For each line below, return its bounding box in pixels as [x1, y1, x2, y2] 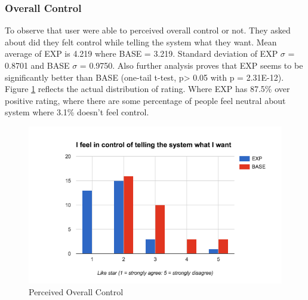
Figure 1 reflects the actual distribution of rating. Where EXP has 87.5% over [5, 82, 290, 95]
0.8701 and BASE [5, 59, 70, 71]
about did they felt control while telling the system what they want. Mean [5, 35, 277, 48]
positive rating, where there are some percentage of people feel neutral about [5, 94, 286, 106]
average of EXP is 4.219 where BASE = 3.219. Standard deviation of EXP [5, 47, 278, 60]
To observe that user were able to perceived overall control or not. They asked [5, 24, 291, 36]
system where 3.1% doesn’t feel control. [5, 106, 149, 118]
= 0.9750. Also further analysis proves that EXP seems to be [79, 59, 303, 71]
